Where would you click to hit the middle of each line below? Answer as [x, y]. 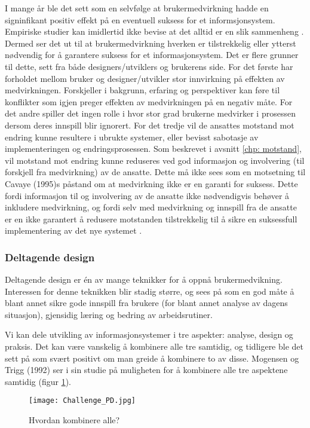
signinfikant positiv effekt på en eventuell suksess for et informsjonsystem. [140, 19]
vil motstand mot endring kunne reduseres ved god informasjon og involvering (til [155, 160]
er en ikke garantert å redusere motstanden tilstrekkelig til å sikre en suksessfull [151, 218]
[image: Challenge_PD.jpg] [82, 401]
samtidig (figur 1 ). [38, 381]
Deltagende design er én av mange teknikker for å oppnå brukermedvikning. [144, 279]
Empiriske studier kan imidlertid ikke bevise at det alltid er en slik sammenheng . [154, 31]
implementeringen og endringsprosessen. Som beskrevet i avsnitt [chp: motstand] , [153, 149]
